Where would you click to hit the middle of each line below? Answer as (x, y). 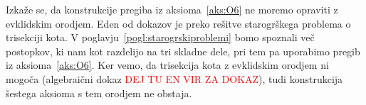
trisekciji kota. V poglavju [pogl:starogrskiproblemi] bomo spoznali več (160, 37)
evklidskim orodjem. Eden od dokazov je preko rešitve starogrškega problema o (178, 23)
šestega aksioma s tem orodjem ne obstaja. (99, 93)
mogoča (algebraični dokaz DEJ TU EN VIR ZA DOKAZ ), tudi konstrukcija (174, 78)
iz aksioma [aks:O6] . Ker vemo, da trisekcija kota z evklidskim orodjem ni (167, 65)
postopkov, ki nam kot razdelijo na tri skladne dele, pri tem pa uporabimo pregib (183, 51)
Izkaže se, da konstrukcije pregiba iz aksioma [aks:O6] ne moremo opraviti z (172, 9)
